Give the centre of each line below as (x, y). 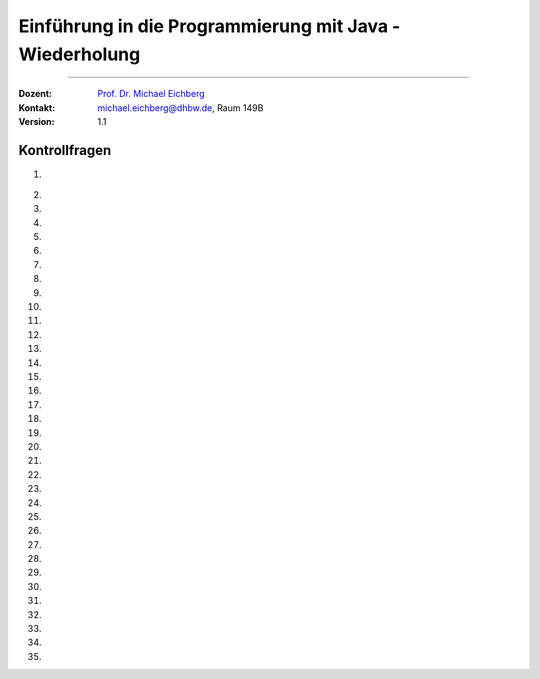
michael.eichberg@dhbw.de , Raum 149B (180, 107)
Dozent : (35, 94)
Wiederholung (79, 54)
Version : (36, 122)
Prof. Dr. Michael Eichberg (151, 94)
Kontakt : (37, 107)
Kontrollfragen (65, 150)
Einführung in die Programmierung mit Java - (209, 26)
